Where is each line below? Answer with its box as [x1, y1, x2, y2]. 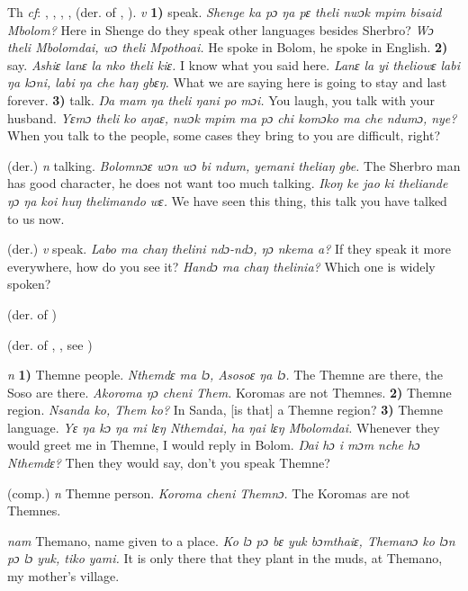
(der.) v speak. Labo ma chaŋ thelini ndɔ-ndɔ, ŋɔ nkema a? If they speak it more [7, 239, 451, 258]
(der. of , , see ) [7, 335, 93, 354]
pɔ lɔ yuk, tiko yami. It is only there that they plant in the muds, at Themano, [7, 549, 443, 568]
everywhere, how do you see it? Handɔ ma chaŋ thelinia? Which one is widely [7, 256, 436, 275]
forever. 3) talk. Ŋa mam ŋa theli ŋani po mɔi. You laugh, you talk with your [7, 90, 436, 109]
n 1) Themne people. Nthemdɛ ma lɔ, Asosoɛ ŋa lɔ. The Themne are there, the [7, 365, 443, 384]
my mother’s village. [7, 567, 120, 586]
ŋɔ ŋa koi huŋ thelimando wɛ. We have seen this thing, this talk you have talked [7, 191, 447, 210]
